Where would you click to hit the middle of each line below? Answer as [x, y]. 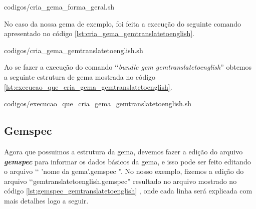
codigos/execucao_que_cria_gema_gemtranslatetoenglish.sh [98, 103]
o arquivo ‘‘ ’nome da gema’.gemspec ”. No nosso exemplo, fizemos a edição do [124, 171]
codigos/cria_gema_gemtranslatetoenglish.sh [74, 50]
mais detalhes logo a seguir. [46, 200]
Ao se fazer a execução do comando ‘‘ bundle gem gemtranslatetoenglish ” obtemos [128, 67]
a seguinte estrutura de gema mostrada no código [80, 76]
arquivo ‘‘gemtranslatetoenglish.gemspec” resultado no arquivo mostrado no [120, 181]
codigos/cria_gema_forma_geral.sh [59, 7]
